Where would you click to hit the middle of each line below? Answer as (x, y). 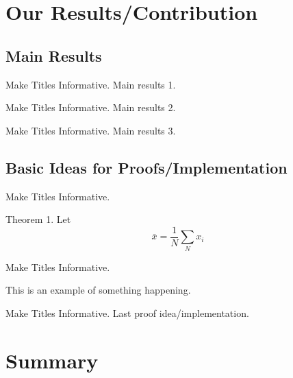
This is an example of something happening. (98, 290)
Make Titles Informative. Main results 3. (91, 130)
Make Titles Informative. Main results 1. (91, 84)
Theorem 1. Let (38, 219)
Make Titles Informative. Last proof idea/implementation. (127, 312)
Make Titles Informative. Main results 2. (91, 107)
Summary (52, 360)
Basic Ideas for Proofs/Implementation (146, 167)
